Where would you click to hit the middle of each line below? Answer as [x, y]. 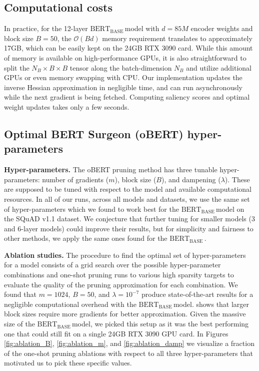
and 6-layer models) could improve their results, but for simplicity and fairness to [129, 228]
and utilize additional [219, 67]
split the [17, 67]
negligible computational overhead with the [70, 304]
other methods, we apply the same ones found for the [86, 238]
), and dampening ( [191, 179]
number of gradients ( [75, 179]
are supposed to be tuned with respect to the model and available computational [128, 189]
